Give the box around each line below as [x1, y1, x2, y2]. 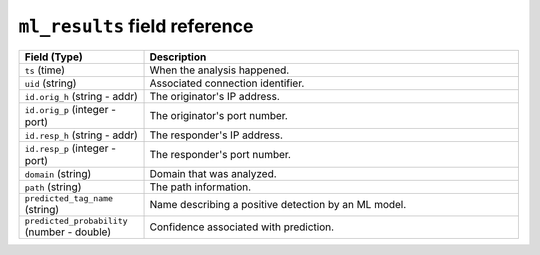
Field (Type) [24, 50, 84, 64]
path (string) [24, 180, 82, 194]
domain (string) [24, 166, 92, 180]
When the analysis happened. [149, 63, 290, 77]
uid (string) [24, 76, 77, 90]
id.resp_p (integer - [24, 141, 117, 155]
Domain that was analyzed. [149, 166, 277, 180]
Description [149, 50, 207, 64]
